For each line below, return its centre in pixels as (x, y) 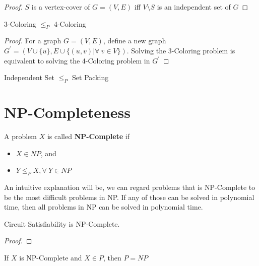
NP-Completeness (68, 112)
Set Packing (90, 77)
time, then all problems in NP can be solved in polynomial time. (104, 207)
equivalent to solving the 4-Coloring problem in (77, 60)
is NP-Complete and (51, 258)
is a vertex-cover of (61, 7)
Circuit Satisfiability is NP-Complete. (62, 223)
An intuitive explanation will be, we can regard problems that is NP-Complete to (130, 187)
